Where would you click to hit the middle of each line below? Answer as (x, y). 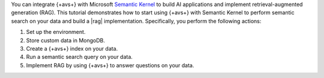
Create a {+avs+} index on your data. (72, 48)
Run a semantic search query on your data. (79, 57)
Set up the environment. (56, 32)
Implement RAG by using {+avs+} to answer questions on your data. (110, 65)
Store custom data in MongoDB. (65, 40)
